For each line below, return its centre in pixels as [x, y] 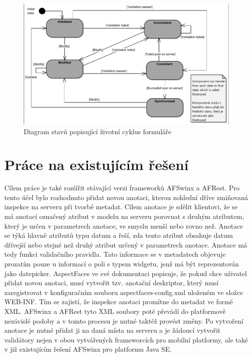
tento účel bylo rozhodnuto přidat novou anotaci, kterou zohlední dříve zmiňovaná [126, 197]
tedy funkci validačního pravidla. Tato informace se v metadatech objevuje [115, 254]
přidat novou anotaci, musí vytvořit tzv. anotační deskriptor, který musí [111, 283]
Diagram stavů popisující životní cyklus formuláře [98, 131]
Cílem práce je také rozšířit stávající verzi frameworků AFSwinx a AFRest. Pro [122, 188]
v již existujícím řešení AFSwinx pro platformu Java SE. [88, 349]
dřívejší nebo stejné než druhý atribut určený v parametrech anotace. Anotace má [126, 244]
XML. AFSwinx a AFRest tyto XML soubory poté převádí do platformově [115, 311]
